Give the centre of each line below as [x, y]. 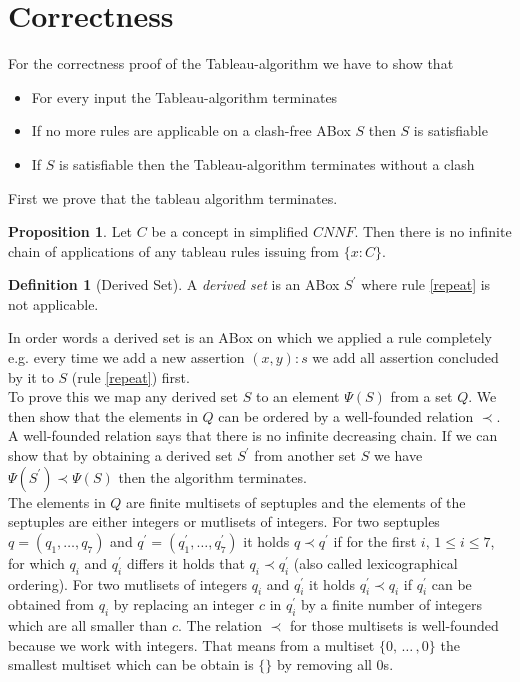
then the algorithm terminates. [212, 476]
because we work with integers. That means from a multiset [191, 644]
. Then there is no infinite [433, 231]
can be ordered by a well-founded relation [346, 415]
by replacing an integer [184, 604]
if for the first [375, 540]
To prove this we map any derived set [123, 396]
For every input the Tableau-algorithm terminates [184, 96]
